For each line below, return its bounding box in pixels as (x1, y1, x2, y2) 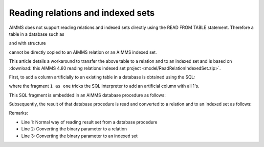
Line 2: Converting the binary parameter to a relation (21, 126, 127, 132)
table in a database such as (9, 31, 65, 37)
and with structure (9, 40, 46, 46)
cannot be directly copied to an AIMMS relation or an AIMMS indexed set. (9, 49, 157, 55)
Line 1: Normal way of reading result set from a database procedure (21, 119, 157, 125)
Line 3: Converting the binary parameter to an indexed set (21, 133, 138, 139)
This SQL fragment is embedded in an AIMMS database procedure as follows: (9, 92, 166, 98)
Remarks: (9, 110, 28, 116)
